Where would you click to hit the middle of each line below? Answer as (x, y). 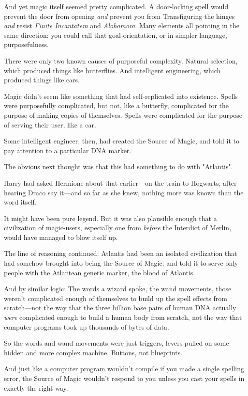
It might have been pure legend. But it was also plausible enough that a (110, 218)
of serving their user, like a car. (50, 124)
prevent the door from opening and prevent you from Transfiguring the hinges (119, 16)
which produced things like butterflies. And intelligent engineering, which (112, 70)
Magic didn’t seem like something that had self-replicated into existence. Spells (121, 96)
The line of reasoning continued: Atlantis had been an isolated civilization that (121, 253)
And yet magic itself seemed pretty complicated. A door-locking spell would (116, 6)
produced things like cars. (42, 80)
